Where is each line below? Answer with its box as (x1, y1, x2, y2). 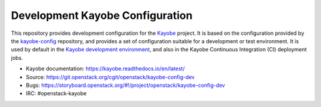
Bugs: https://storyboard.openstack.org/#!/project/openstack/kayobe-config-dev (26, 82, 225, 89)
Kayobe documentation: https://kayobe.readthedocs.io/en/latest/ (26, 65, 185, 72)
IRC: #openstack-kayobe (26, 90, 87, 97)
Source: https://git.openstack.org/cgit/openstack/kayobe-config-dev (26, 73, 195, 80)
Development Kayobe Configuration (11, 9, 193, 22)
